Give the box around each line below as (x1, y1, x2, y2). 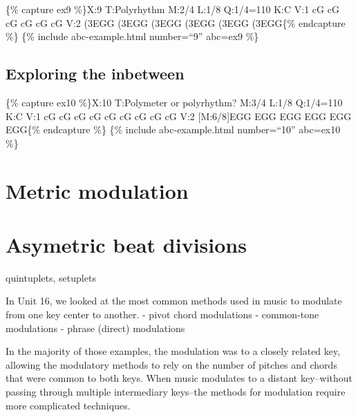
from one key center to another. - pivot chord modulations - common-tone (6, 307, 319, 322)
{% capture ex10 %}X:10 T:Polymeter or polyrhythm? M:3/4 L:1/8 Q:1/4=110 (6, 95, 343, 109)
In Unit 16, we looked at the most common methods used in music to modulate (6, 293, 342, 308)
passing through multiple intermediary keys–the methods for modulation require (6, 385, 346, 399)
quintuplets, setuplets (6, 270, 96, 284)
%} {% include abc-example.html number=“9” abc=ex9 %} (6, 29, 259, 43)
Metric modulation (6, 176, 189, 204)
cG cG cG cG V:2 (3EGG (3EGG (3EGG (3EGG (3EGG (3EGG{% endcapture (6, 15, 346, 30)
